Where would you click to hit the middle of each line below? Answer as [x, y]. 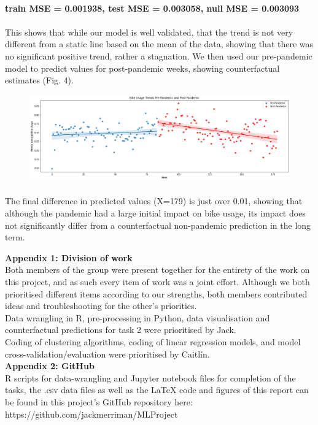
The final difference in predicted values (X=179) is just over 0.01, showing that [154, 201]
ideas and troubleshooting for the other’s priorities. [101, 306]
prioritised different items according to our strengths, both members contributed [156, 293]
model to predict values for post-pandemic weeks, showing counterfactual [142, 68]
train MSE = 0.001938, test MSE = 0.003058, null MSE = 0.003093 [152, 8]
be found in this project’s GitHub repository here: [99, 401]
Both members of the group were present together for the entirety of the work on [157, 270]
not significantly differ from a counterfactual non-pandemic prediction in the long [158, 225]
